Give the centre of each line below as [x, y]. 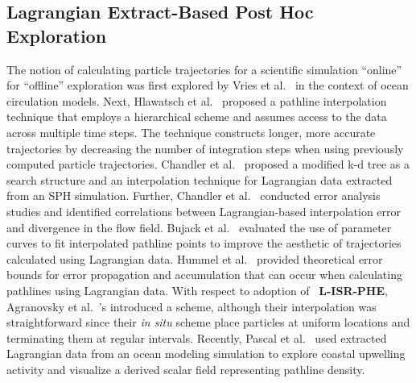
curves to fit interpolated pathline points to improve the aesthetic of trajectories [204, 243]
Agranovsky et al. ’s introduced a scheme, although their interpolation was [192, 306]
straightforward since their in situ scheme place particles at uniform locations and [208, 322]
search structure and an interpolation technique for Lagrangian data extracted [200, 179]
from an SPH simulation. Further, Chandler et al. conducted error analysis [194, 196]
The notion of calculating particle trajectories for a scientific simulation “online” [204, 69]
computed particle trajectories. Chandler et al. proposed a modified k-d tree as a [208, 164]
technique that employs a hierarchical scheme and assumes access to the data [197, 117]
